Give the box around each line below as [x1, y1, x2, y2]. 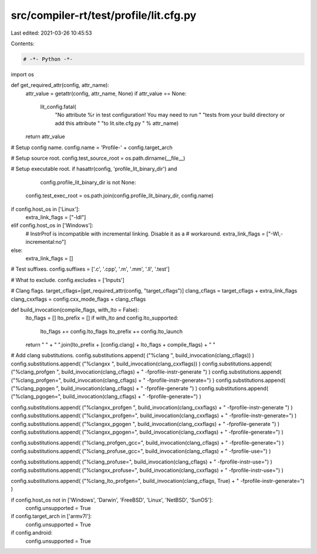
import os [11, 70, 35, 78]
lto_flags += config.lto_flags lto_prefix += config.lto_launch [40, 328, 183, 335]
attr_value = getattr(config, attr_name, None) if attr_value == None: [25, 90, 187, 97]
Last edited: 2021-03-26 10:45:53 [11, 29, 92, 36]
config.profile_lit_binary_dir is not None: [40, 179, 136, 186]
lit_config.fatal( [40, 103, 76, 110]
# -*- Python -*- [23, 56, 73, 62]
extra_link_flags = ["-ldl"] [25, 213, 86, 220]
